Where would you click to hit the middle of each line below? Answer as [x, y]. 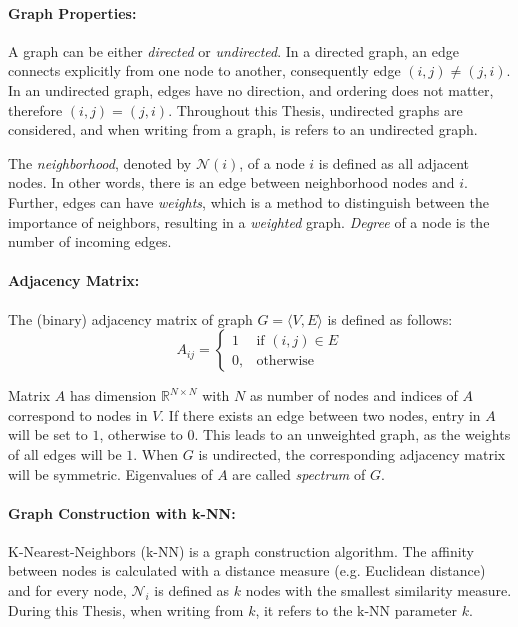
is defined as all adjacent [394, 162]
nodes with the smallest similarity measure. [378, 590]
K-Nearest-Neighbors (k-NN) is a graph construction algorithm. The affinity [241, 550]
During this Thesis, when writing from [126, 609]
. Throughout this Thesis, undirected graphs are [315, 109]
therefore [35, 109]
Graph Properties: [72, 12]
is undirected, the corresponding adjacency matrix [352, 453]
